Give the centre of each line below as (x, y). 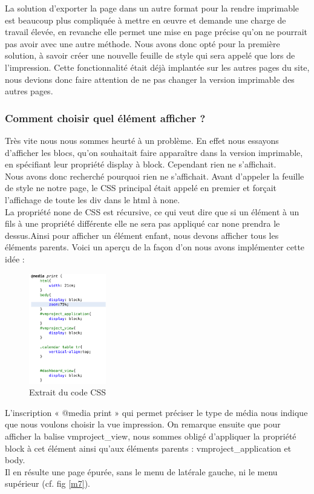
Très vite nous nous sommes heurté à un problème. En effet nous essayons (142, 140)
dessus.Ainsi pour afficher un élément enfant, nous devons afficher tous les (142, 235)
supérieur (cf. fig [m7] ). (47, 483)
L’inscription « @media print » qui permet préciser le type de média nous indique (156, 412)
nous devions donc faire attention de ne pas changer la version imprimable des (150, 79)
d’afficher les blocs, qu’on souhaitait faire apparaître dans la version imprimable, (154, 152)
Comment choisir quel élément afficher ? (105, 118)
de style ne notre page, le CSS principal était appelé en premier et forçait (141, 188)
